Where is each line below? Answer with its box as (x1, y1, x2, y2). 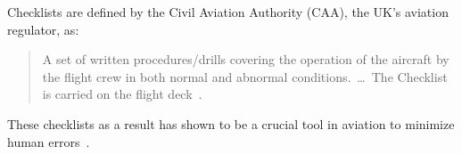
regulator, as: (7, 20, 79, 38)
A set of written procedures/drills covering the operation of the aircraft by (42, 50, 450, 69)
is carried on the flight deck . (42, 85, 202, 103)
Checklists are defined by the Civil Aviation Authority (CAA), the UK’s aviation (7, 3, 449, 20)
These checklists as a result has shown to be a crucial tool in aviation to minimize (7, 114, 455, 133)
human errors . (7, 132, 90, 150)
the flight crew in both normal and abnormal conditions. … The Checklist (42, 67, 448, 85)
